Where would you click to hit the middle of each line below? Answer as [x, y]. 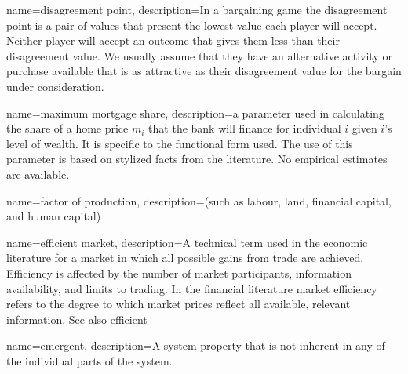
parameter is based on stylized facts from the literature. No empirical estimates [197, 159]
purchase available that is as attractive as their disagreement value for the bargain [204, 71]
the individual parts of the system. [89, 360]
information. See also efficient [77, 319]
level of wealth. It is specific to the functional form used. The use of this [180, 143]
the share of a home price [67, 128]
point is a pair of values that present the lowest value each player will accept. [192, 25]
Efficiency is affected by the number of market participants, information [179, 272]
